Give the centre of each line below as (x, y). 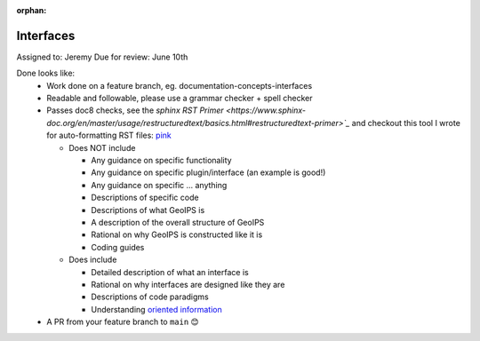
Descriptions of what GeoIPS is (148, 210)
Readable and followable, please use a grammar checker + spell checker (180, 99)
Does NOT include (102, 147)
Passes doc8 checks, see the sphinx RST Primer (135, 110)
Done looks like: (46, 73)
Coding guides (118, 247)
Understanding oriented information (156, 309)
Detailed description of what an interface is (170, 272)
